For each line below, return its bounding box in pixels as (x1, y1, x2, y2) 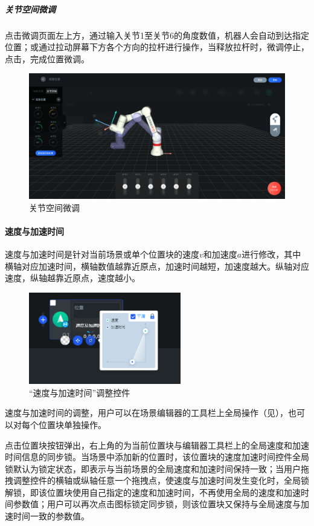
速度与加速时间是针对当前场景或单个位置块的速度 (5, 248, 199, 261)
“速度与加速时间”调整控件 (29, 386, 130, 398)
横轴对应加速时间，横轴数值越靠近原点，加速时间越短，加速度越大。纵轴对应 (5, 259, 309, 272)
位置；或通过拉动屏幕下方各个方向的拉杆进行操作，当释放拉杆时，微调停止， (5, 41, 309, 53)
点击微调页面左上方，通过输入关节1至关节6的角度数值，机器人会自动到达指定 (5, 28, 309, 41)
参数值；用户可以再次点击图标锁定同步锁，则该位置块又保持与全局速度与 (13, 498, 301, 510)
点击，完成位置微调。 (5, 52, 89, 65)
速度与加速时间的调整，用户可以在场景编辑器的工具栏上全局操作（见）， (5, 406, 288, 419)
